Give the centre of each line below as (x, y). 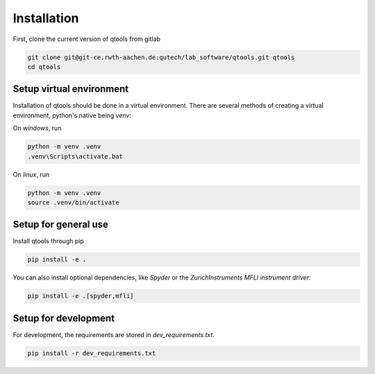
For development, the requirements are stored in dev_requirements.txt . (114, 334)
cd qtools (44, 67)
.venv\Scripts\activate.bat (75, 156)
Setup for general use (61, 225)
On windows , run (37, 128)
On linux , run (31, 174)
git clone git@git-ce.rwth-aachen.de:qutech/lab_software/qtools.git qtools (161, 57)
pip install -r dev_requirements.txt (92, 353)
